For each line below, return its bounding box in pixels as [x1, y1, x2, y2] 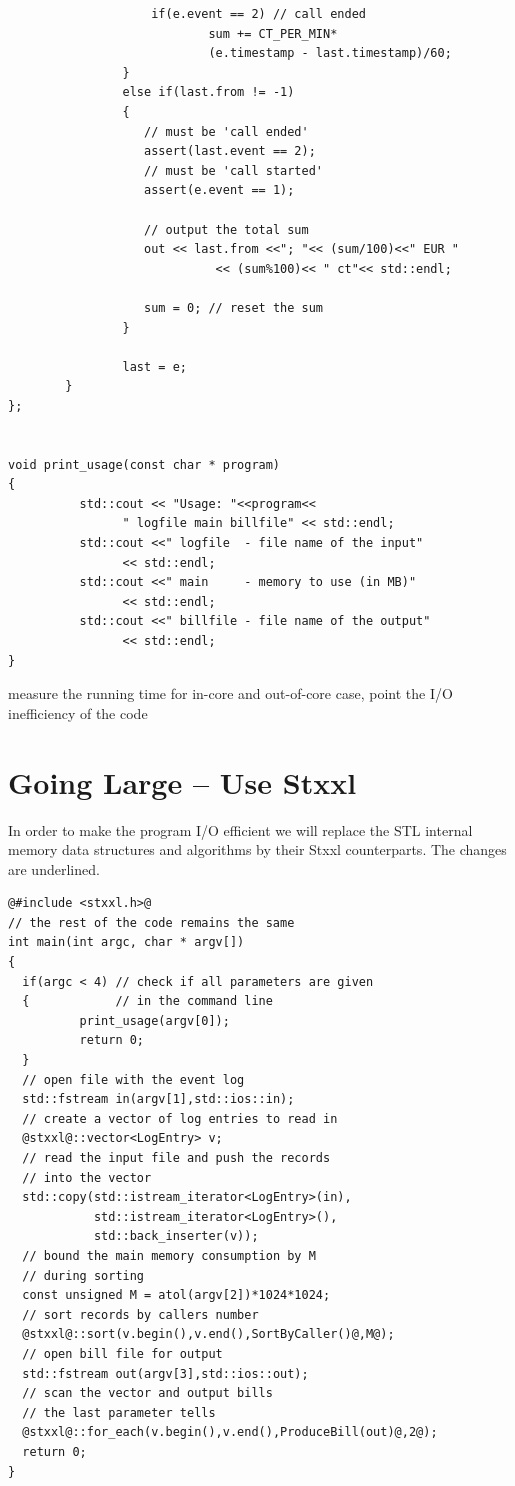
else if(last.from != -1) [122, 85, 295, 100]
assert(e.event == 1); [144, 183, 295, 198]
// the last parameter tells [22, 1405, 216, 1420]
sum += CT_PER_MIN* [208, 26, 338, 41]
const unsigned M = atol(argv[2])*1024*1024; [22, 1288, 331, 1303]
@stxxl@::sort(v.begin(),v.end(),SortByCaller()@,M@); [22, 1327, 395, 1342]
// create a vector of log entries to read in [22, 1111, 338, 1126]
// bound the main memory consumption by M [22, 1248, 316, 1263]
